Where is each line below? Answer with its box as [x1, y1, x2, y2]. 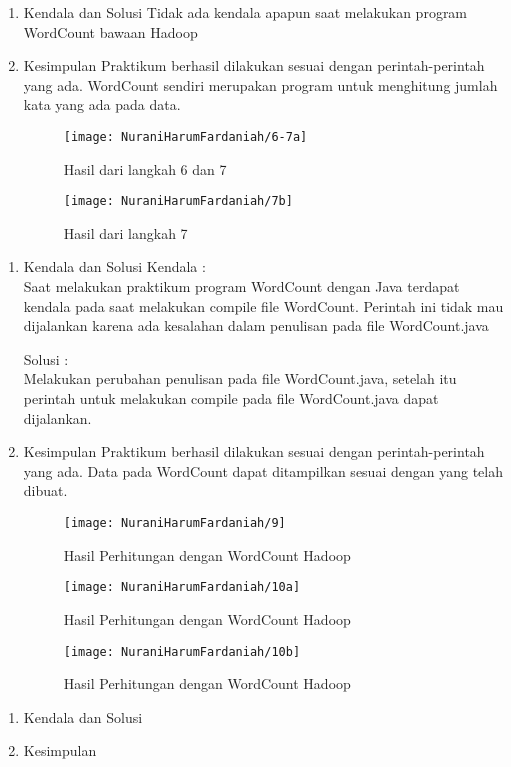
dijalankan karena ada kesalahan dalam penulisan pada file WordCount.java [23, 315, 489, 336]
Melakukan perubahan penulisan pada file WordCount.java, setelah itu [23, 368, 457, 389]
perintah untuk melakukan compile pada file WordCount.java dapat [23, 388, 439, 409]
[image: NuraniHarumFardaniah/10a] [63, 580, 301, 595]
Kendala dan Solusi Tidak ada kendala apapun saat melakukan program [23, 2, 468, 22]
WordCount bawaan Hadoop [23, 21, 198, 42]
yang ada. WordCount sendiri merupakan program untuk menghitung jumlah [23, 74, 498, 95]
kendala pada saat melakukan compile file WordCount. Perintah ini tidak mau [23, 295, 504, 316]
